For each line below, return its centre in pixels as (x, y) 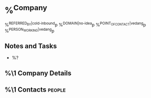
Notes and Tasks (31, 46)
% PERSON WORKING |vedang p (30, 30)
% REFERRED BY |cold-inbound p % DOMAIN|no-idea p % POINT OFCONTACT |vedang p (75, 24)
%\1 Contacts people (35, 90)
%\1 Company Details (38, 73)
